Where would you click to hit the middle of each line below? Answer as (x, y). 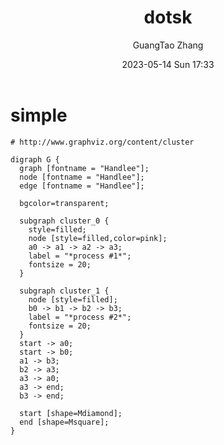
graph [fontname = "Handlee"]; (84, 168)
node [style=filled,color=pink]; (98, 238)
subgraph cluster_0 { (64, 221)
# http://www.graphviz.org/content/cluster (102, 142)
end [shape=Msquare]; (64, 422)
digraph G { (35, 159)
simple (39, 115)
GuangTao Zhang (168, 45)
